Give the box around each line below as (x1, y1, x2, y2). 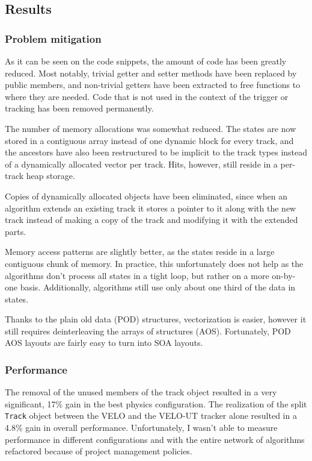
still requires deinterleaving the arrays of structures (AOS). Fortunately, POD (5, 324, 291, 337)
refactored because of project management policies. (5, 445, 192, 457)
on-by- (272, 269, 296, 281)
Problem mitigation (5, 31, 102, 46)
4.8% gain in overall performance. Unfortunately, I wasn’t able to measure (5, 421, 278, 434)
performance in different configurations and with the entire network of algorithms (5, 433, 305, 445)
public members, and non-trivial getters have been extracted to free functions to (5, 78, 301, 91)
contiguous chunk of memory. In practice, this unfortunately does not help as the (5, 257, 304, 269)
